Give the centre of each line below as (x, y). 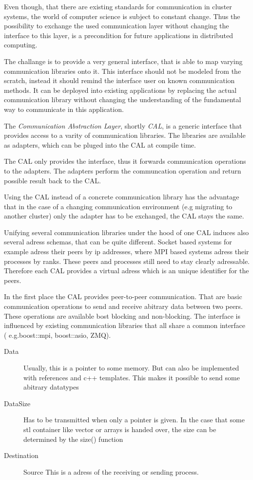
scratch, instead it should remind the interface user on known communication (119, 80)
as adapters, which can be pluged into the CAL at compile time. (100, 144)
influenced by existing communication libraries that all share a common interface (125, 325)
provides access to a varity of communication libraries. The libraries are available (125, 135)
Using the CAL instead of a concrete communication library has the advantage (122, 197)
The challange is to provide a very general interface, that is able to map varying (123, 61)
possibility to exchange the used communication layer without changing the (117, 26)
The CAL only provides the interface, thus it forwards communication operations (125, 161)
